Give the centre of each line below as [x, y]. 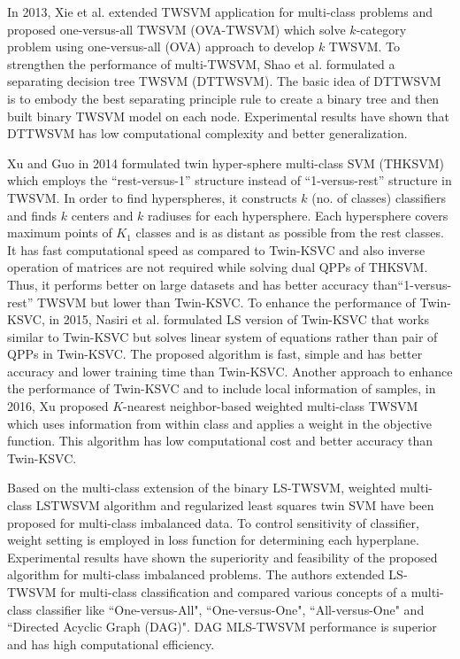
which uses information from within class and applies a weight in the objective [219, 423]
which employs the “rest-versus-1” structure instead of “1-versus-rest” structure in [230, 180]
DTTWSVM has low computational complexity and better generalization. [207, 133]
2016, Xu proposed [58, 406]
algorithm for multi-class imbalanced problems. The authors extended [196, 574]
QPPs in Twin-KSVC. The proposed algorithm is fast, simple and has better [215, 354]
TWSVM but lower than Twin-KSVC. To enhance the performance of [226, 302]
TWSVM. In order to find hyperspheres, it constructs [152, 197]
